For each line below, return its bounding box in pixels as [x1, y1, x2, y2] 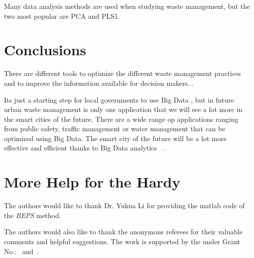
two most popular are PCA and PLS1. [4, 10, 120, 21]
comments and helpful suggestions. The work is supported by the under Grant [4, 236, 241, 246]
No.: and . [4, 246, 39, 256]
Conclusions [4, 39, 86, 60]
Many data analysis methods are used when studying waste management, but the [4, 1, 251, 11]
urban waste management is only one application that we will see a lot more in [4, 104, 243, 114]
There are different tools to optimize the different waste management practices [4, 68, 241, 78]
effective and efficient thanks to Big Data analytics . [4, 143, 165, 153]
